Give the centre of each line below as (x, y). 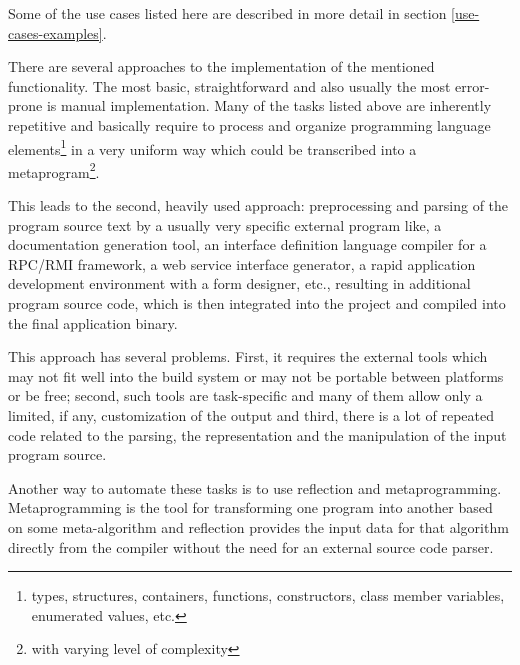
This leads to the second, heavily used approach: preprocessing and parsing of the (258, 205)
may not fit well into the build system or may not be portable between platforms (256, 375)
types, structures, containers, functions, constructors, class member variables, (268, 595)
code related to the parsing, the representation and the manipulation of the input (257, 434)
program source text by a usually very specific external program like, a (225, 224)
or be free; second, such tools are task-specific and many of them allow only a (245, 395)
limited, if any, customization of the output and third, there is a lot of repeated (251, 415)
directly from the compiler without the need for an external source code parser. (251, 546)
